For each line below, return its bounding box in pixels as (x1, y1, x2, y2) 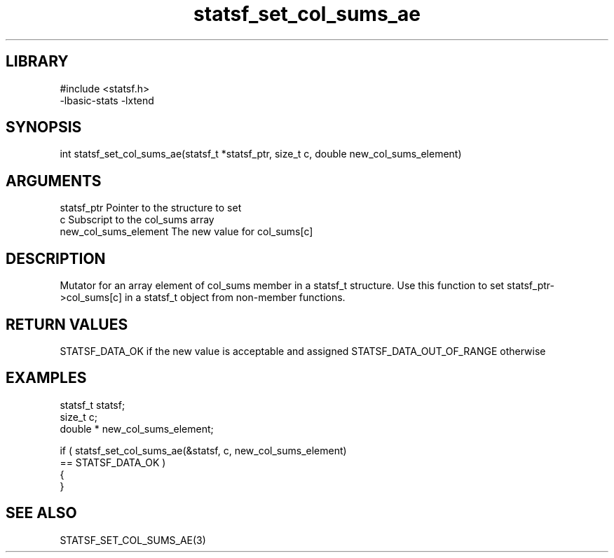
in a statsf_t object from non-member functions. (124, 291, 346, 304)
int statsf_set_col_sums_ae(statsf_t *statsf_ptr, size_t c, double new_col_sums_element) (60, 148, 462, 160)
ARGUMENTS (6, 172, 102, 190)
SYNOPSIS (6, 118, 82, 137)
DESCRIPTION (6, 249, 106, 267)
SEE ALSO (6, 504, 77, 522)
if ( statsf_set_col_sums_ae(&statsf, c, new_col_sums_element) (60, 444, 347, 456)
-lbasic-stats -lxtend (60, 94, 154, 106)
